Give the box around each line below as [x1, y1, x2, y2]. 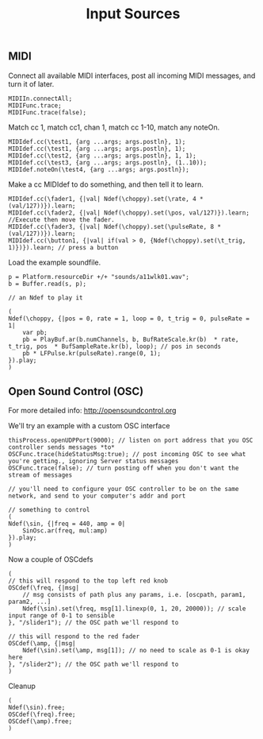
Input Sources [86, 5, 181, 23]
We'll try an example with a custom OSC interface [8, 421, 170, 431]
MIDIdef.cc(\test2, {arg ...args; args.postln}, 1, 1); [8, 152, 196, 160]
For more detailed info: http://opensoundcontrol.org [8, 406, 177, 416]
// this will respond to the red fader [8, 633, 140, 640]
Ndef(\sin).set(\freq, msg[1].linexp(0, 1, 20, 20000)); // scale [22, 605, 246, 613]
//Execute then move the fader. [8, 215, 115, 223]
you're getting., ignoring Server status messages [8, 458, 179, 466]
